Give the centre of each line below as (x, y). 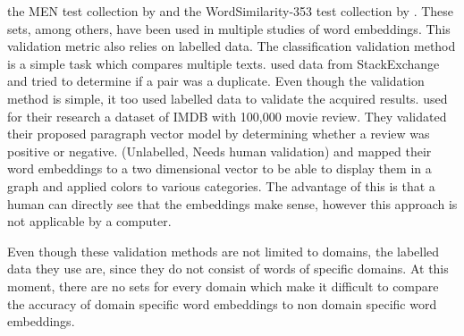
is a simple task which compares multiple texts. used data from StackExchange (224, 63)
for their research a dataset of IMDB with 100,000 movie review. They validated (227, 116)
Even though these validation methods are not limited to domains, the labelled (224, 251)
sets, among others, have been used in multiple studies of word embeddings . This (229, 28)
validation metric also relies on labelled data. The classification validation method (232, 46)
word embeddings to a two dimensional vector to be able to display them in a (219, 168)
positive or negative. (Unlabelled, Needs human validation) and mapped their (219, 151)
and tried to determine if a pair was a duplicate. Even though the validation (216, 81)
